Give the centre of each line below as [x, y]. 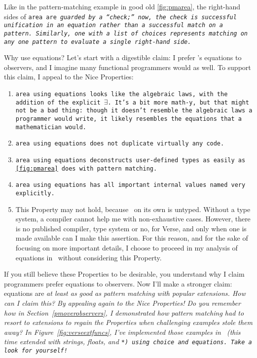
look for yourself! [36, 350]
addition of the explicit [58, 102]
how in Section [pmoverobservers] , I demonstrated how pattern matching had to [124, 312]
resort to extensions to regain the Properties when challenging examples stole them [128, 322]
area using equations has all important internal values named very [130, 185]
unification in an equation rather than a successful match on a [113, 25]
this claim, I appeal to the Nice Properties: [69, 77]
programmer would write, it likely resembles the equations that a [128, 119]
